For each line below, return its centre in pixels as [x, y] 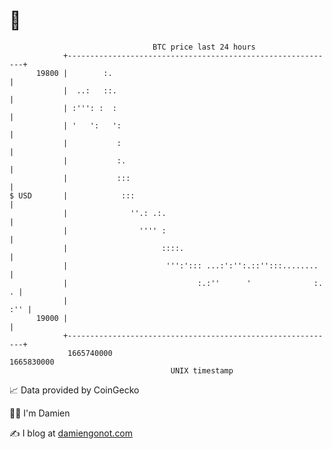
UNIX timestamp [202, 370]
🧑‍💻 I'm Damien [40, 413]
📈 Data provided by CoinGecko [74, 390]
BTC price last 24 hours [204, 47]
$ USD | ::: [72, 195]
